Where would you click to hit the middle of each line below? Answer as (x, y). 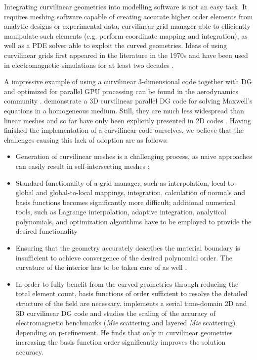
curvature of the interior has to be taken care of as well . (101, 267)
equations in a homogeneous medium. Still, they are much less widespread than (124, 110)
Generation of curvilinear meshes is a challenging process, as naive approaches (134, 156)
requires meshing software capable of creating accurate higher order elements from (128, 16)
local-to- (224, 182)
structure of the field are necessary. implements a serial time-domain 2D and (131, 303)
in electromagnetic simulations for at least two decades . (89, 65)
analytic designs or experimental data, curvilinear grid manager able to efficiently (127, 26)
